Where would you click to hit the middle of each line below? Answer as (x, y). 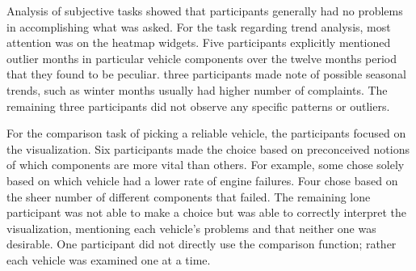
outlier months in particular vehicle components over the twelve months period (202, 58)
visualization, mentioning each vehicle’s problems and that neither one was (191, 228)
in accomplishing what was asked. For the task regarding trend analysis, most (199, 26)
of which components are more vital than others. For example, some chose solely (206, 165)
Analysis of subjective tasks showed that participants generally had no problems (205, 11)
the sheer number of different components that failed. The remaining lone (189, 196)
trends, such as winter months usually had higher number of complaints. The (197, 89)
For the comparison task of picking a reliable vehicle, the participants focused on (206, 133)
